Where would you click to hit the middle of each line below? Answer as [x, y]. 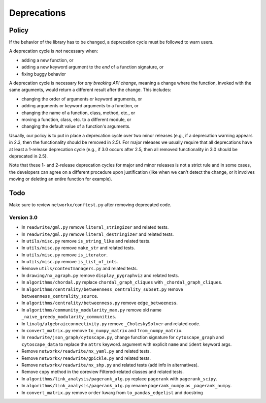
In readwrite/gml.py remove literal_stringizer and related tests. [95, 227]
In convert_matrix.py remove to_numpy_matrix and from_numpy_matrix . [102, 330]
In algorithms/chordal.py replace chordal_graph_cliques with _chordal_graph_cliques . [122, 282]
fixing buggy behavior [44, 74]
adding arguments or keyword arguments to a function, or [80, 106]
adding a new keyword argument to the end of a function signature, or [93, 67]
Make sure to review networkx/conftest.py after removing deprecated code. [90, 205]
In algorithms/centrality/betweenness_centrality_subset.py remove [102, 289]
